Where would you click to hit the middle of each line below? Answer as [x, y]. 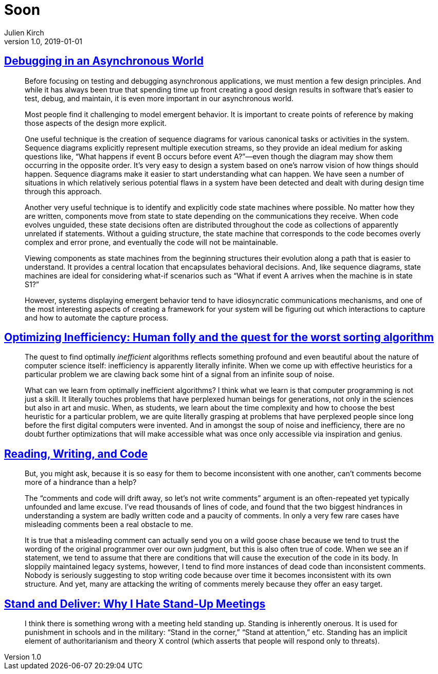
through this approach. [63, 191]
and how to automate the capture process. [97, 317]
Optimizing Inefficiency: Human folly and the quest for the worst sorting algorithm [219, 338]
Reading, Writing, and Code [76, 454]
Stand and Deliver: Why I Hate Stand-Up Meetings [135, 604]
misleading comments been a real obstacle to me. [109, 525]
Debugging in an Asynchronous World [104, 61]
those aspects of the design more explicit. [96, 123]
